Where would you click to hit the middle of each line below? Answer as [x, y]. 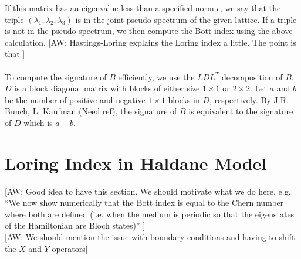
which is [38, 122]
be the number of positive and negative [75, 99]
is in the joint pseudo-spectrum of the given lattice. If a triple [186, 19]
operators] [70, 248]
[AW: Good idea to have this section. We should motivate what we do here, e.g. [148, 191]
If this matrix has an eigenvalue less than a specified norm [109, 8]
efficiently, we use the [156, 76]
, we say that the [251, 8]
